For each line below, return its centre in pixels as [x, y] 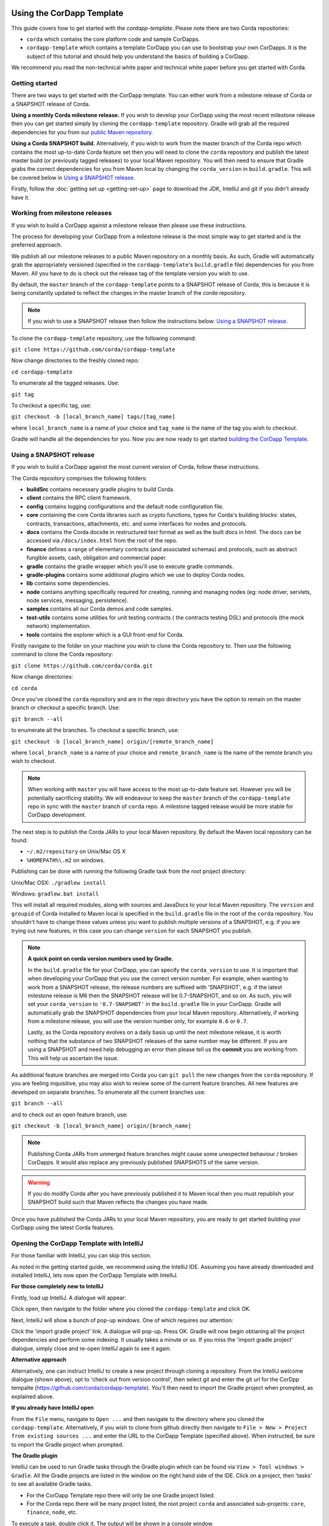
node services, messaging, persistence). [78, 601]
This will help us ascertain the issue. [73, 1058]
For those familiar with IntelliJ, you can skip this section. [81, 1256]
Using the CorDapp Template [67, 13]
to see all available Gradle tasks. [52, 1484]
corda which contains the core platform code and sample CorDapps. [113, 39]
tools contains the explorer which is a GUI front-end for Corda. [105, 634]
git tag [23, 394]
